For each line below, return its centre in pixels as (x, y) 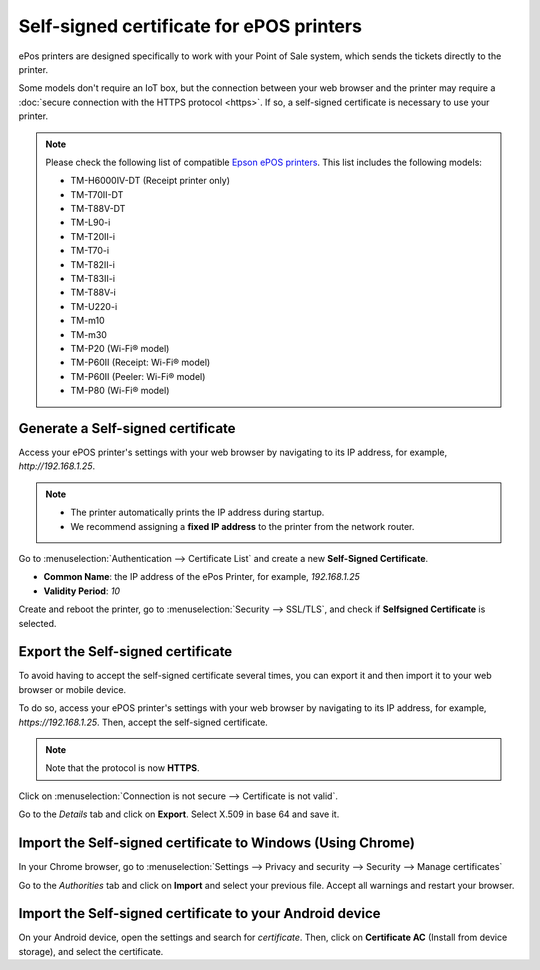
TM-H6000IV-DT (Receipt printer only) (150, 181)
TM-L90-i (90, 222)
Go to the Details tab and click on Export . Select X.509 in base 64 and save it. (179, 814)
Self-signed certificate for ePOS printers (190, 26)
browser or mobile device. (72, 689)
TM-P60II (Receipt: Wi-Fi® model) (140, 362)
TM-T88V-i (93, 292)
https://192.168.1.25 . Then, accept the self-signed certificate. (143, 722)
